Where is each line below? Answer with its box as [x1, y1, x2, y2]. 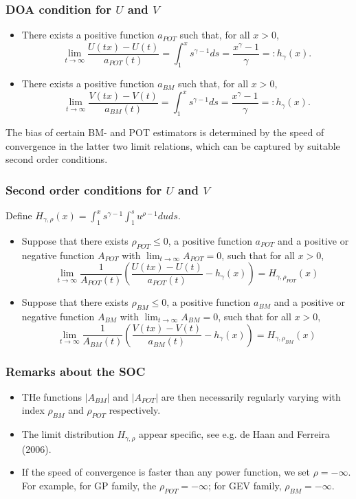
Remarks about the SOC [5, 362, 146, 379]
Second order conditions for [5, 181, 162, 198]
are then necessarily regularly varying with [161, 389, 341, 403]
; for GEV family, [208, 478, 282, 492]
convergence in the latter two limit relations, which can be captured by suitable [5, 138, 340, 153]
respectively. [109, 403, 161, 417]
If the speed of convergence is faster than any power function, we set [21, 465, 311, 479]
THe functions [21, 389, 82, 403]
